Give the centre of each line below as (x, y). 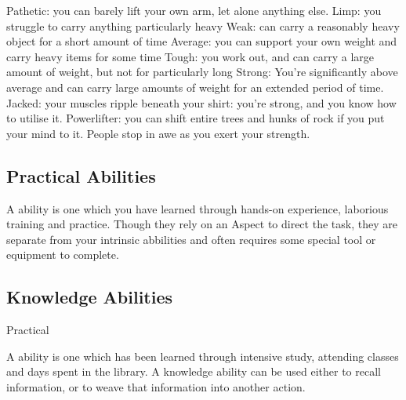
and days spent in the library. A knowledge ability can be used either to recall (194, 371)
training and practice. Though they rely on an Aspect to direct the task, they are (202, 224)
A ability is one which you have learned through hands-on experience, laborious (198, 208)
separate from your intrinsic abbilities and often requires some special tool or (191, 239)
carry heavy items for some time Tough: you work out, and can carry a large (190, 56)
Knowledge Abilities (90, 297)
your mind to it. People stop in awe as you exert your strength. (158, 133)
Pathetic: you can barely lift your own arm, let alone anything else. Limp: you (194, 10)
